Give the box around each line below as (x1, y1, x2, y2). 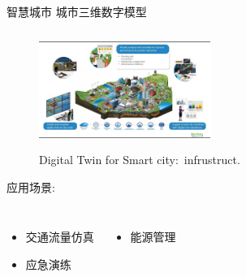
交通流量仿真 (25, 228, 94, 245)
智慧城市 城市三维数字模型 (6, 3, 147, 19)
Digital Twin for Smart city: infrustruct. (39, 151, 240, 168)
